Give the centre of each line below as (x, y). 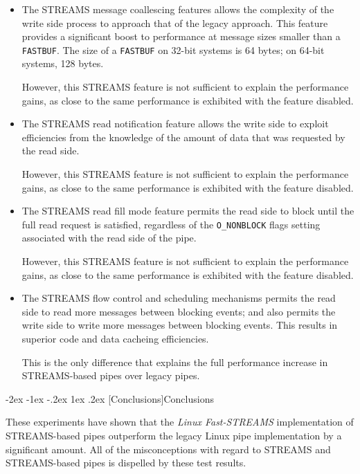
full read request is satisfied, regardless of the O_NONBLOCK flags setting (171, 224)
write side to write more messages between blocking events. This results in (180, 325)
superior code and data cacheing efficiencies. (115, 338)
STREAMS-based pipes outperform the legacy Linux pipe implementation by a (174, 435)
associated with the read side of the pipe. (109, 238)
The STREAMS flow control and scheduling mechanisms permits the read (179, 298)
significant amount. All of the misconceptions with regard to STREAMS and (168, 449)
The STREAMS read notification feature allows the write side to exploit (175, 124)
